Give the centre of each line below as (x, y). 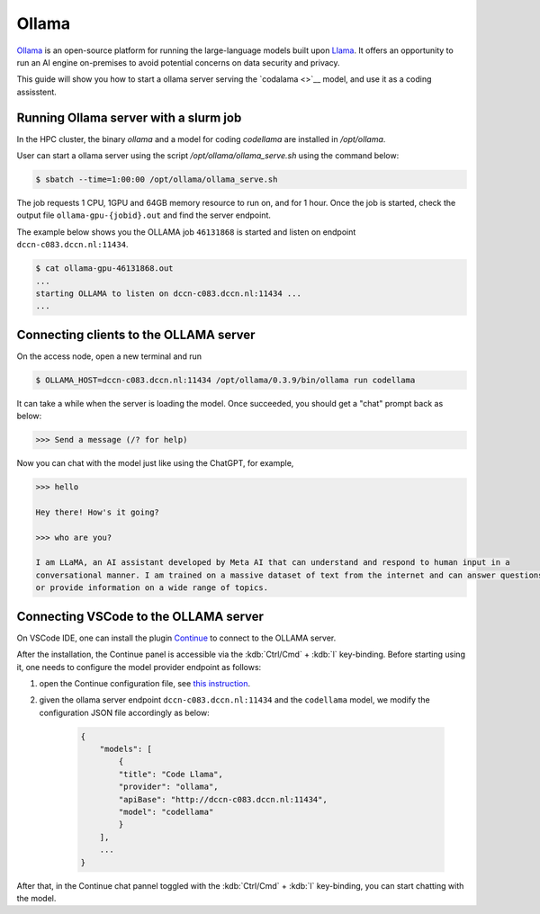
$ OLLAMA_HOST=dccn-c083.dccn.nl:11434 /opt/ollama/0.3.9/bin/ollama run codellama (225, 380)
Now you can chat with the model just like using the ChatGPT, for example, (155, 463)
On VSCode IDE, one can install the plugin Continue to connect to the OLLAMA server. (176, 638)
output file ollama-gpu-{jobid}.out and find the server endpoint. (144, 215)
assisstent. (37, 92)
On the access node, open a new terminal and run (109, 356)
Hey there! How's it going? (97, 512)
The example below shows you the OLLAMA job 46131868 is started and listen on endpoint (186, 232)
